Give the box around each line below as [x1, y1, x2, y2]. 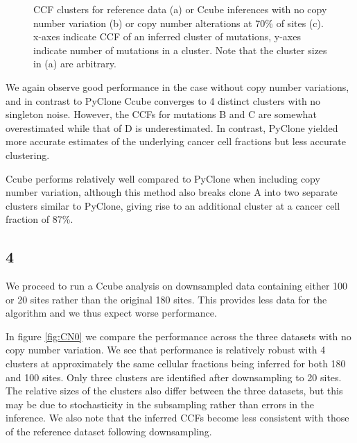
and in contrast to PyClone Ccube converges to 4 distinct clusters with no [6, 93, 321, 108]
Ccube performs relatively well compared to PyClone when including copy [6, 171, 320, 185]
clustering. [6, 147, 50, 162]
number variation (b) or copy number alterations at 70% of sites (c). [33, 15, 324, 30]
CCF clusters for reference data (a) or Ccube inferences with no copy [33, 2, 327, 16]
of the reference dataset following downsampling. [6, 424, 212, 439]
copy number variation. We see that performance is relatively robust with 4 [6, 342, 326, 357]
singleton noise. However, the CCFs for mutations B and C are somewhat [6, 107, 317, 122]
